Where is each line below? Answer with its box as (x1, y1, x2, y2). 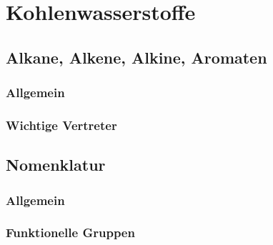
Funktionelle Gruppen (6, 224, 135, 241)
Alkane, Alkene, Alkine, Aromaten (6, 46, 267, 68)
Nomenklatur (6, 154, 106, 176)
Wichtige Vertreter (6, 116, 117, 134)
